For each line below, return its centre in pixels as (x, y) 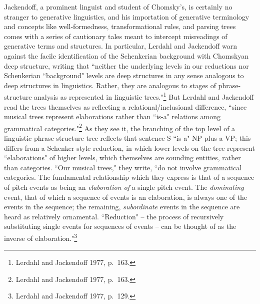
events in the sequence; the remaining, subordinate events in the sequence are (122, 207)
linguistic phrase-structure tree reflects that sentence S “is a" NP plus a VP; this (127, 138)
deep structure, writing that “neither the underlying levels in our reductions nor (126, 65)
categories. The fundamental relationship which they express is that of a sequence (129, 177)
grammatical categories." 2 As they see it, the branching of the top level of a (120, 127)
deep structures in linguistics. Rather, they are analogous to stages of (110, 85)
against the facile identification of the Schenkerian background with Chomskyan (126, 55)
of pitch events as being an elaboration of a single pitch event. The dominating (124, 187)
